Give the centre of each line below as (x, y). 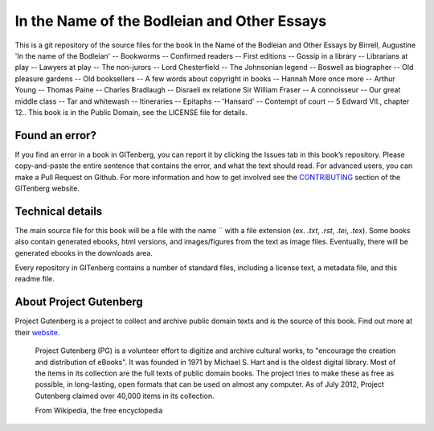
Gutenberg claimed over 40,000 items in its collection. (125, 396)
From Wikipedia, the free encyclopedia (99, 411)
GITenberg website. (47, 188)
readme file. (35, 279)
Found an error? (55, 135)
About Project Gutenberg (79, 302)
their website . (37, 332)
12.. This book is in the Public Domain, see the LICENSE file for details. (131, 112)
